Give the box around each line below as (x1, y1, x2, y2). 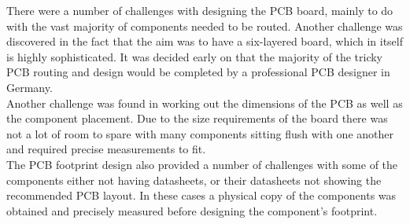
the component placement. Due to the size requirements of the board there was (6, 110, 388, 127)
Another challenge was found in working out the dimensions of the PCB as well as (6, 94, 403, 111)
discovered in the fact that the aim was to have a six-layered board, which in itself (6, 33, 403, 50)
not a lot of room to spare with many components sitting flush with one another (6, 125, 393, 141)
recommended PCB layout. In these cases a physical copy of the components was (6, 187, 397, 204)
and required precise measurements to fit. (6, 141, 206, 157)
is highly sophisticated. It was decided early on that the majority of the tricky (6, 48, 382, 64)
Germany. (6, 79, 53, 95)
